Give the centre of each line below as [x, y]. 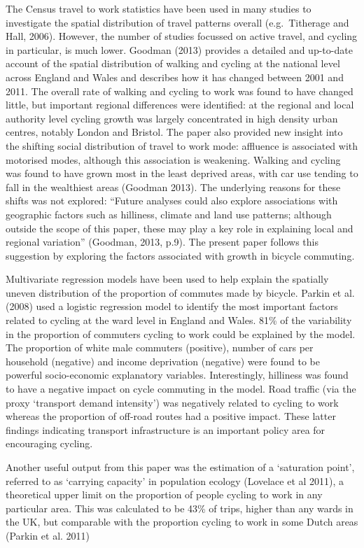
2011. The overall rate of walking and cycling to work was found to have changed [180, 91]
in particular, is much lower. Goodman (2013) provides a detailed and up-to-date [179, 49]
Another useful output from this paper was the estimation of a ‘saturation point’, [180, 467]
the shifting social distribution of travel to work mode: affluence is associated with [182, 145]
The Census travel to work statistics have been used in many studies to [159, 8]
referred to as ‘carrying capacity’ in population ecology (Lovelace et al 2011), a [175, 480]
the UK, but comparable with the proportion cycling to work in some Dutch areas [182, 522]
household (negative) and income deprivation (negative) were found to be [163, 361]
